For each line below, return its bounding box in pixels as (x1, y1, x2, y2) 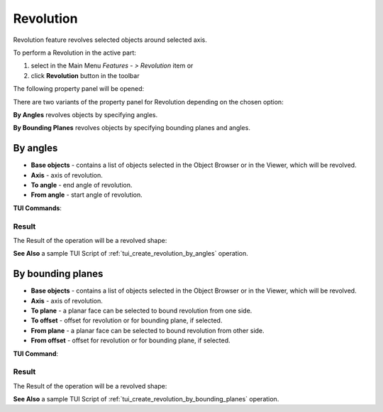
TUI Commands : (13, 203, 62, 212)
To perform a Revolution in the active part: (13, 48, 136, 57)
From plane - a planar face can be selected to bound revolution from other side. (30, 326, 265, 335)
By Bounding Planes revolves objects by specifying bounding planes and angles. (13, 124, 251, 132)
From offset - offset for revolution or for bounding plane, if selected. (30, 336, 231, 345)
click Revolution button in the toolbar (30, 71, 140, 80)
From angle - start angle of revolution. (30, 190, 143, 199)
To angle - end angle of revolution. (30, 180, 133, 189)
